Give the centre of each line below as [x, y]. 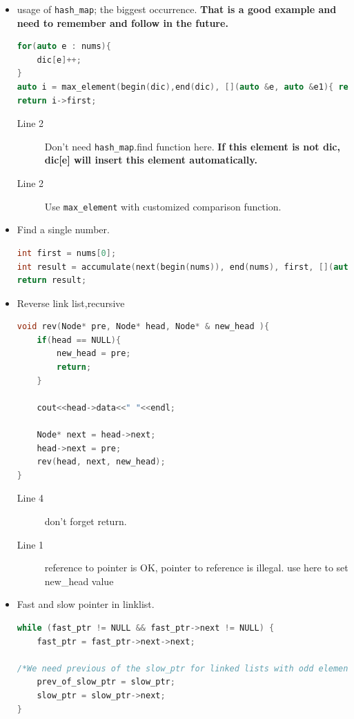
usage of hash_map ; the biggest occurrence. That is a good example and [177, 9]
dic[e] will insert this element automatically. [151, 160]
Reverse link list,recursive [71, 303]
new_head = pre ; [94, 354]
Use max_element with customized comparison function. [163, 206]
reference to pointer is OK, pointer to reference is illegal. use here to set [196, 568]
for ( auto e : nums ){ [64, 47]
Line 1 [30, 544]
